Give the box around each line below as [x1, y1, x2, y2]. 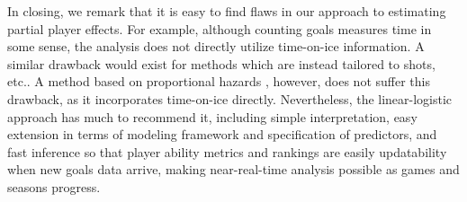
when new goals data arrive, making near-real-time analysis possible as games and [7, 160, 460, 179]
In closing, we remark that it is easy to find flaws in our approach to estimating [7, 2, 446, 20]
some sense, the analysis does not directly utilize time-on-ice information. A [7, 37, 425, 56]
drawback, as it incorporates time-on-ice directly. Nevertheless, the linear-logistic [7, 89, 453, 108]
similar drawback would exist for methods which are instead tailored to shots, [7, 54, 436, 73]
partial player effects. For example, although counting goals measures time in [7, 19, 432, 38]
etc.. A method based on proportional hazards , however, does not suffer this [7, 72, 430, 91]
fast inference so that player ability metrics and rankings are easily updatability [7, 142, 447, 161]
